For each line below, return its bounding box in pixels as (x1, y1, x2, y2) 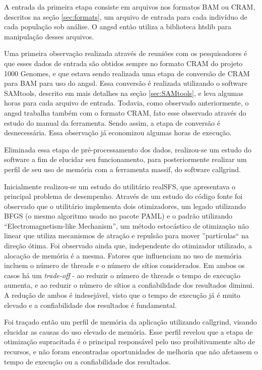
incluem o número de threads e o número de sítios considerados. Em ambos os (4, 260, 245, 271)
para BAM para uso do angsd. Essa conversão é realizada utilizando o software (4, 78, 247, 88)
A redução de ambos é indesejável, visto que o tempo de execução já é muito (4, 290, 240, 300)
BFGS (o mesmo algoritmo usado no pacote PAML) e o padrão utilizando (4, 210, 232, 221)
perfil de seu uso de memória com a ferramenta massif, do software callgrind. (4, 164, 241, 174)
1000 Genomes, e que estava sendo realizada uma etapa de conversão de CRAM (4, 68, 250, 78)
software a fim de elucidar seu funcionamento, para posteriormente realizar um (4, 154, 247, 165)
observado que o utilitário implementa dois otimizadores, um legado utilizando (4, 200, 246, 211)
